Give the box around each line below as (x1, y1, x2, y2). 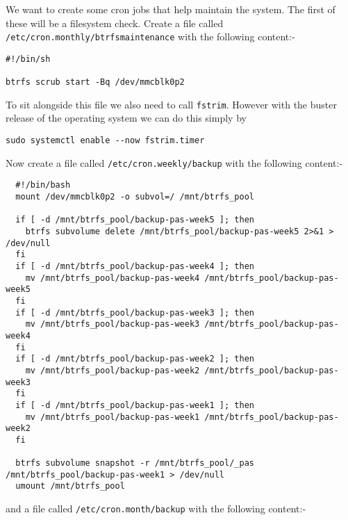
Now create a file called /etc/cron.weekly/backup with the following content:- (6, 155, 343, 170)
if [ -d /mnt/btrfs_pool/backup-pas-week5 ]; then (15, 215, 254, 225)
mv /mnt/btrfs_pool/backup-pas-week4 (25, 273, 200, 283)
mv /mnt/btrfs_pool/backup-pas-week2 (25, 365, 200, 375)
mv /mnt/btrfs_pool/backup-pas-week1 (25, 412, 200, 422)
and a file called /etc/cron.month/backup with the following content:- (6, 501, 306, 516)
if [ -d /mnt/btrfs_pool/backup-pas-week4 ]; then (15, 261, 254, 271)
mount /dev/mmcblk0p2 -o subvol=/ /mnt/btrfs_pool (15, 192, 254, 202)
